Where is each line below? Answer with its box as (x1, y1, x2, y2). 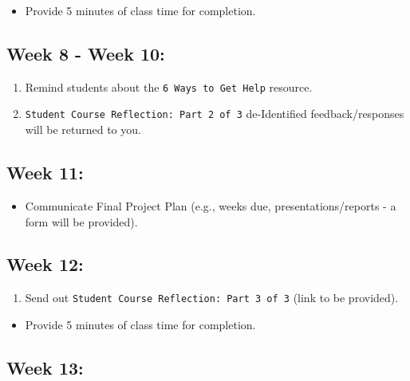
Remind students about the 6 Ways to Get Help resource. (25, 78, 313, 95)
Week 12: (6, 252, 84, 277)
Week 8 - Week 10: (6, 41, 165, 65)
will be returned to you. (25, 121, 141, 138)
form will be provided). (25, 213, 138, 230)
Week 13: (6, 355, 84, 379)
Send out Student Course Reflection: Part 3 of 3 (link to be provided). (25, 289, 399, 306)
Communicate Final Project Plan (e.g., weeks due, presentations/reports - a (25, 197, 396, 214)
